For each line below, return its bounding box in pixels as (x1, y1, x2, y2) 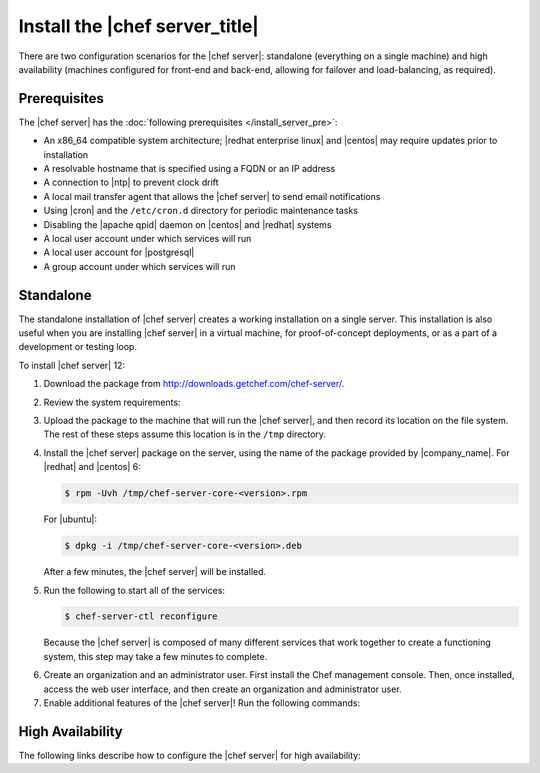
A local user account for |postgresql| (43, 246, 195, 259)
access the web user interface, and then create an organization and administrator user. (43, 683, 402, 695)
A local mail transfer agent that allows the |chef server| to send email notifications (43, 190, 381, 202)
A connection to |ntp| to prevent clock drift (43, 176, 219, 189)
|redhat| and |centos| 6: (43, 461, 142, 473)
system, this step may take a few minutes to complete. (43, 650, 268, 662)
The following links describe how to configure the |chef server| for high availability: (18, 749, 361, 761)
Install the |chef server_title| (18, 15, 259, 37)
